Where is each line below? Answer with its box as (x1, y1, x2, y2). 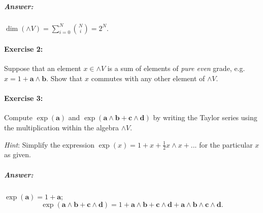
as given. (4, 149, 31, 160)
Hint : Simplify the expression (4, 139, 94, 150)
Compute (4, 112, 32, 123)
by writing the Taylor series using (153, 112, 257, 123)
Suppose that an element (4, 63, 81, 74)
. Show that (46, 73, 83, 83)
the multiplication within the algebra (4, 122, 119, 132)
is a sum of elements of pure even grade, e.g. (107, 63, 245, 74)
